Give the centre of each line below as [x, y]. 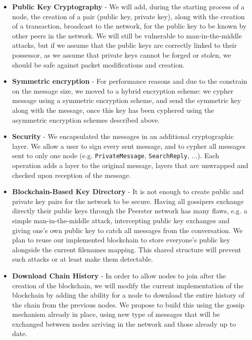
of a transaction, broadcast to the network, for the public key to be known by [129, 26]
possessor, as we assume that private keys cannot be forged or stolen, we [122, 54]
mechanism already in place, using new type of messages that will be [116, 314]
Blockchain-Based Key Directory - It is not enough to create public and [128, 191]
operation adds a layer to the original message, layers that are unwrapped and [130, 165]
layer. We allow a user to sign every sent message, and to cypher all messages [129, 146]
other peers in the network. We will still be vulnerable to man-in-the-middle [127, 35]
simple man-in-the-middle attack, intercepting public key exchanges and [121, 220]
